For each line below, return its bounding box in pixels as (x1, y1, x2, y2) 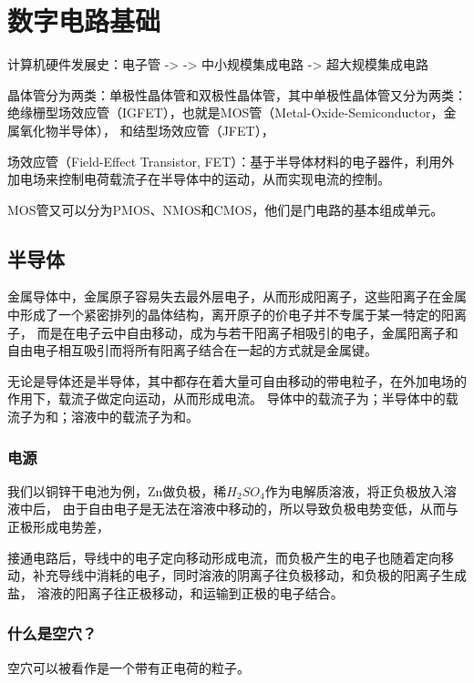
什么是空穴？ (7, 622, 98, 645)
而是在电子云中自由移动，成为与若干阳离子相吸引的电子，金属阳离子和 (36, 322, 459, 341)
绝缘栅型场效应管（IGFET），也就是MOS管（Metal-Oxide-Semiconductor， (7, 103, 444, 122)
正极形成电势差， (7, 517, 109, 536)
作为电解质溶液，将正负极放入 (264, 481, 444, 500)
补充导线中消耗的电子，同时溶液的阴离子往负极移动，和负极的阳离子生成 (32, 566, 467, 585)
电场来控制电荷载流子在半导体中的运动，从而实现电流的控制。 (19, 169, 390, 189)
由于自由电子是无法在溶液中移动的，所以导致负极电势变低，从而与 (62, 499, 459, 518)
